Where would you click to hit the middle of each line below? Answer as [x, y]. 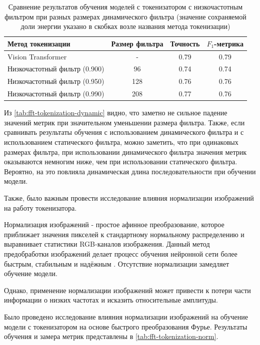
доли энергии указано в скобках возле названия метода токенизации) [125, 26]
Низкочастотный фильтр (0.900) [56, 69]
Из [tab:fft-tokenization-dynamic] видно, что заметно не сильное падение [116, 113]
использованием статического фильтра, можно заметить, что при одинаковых [121, 142]
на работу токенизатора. [40, 207]
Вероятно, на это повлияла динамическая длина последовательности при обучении [130, 171]
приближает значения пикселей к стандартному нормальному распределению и [124, 234]
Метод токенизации [39, 43]
